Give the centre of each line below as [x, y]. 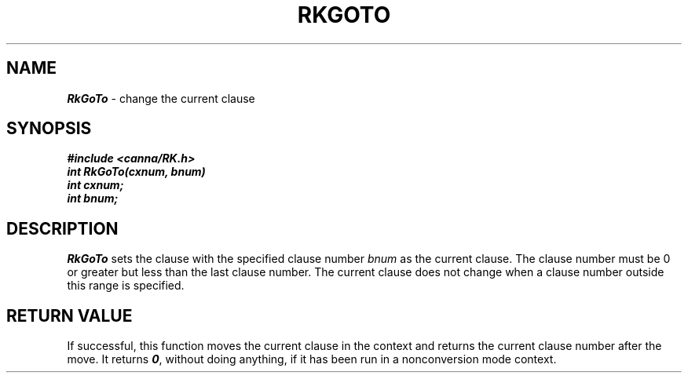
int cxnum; [95, 185]
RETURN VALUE [70, 315]
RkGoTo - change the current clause [161, 98]
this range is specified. [126, 286]
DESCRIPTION [62, 228]
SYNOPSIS [49, 129]
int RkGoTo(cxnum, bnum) [136, 172]
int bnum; [93, 199]
